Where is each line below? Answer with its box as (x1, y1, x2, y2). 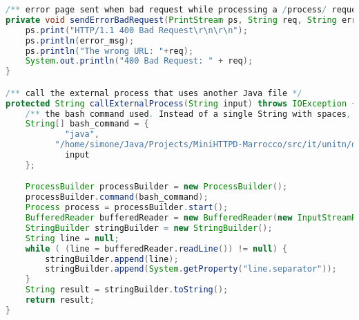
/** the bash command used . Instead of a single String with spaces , (25, 109, 352, 119)
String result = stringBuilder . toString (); (25, 285, 229, 295)
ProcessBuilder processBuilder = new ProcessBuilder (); (25, 182, 288, 192)
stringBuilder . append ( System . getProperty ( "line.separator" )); (45, 264, 337, 274)
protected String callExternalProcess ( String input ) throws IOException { (6, 98, 357, 109)
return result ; (25, 295, 95, 305)
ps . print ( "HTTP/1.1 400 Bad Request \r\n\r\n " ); (25, 25, 248, 35)
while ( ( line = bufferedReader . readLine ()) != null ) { (25, 243, 288, 254)
